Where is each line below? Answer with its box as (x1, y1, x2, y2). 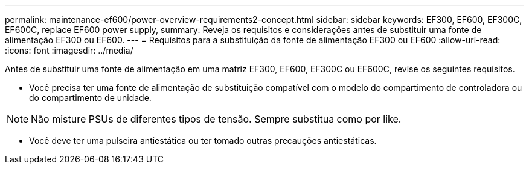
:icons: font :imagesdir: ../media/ (5, 45, 133, 55)
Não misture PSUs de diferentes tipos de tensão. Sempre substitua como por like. (31, 113, 402, 125)
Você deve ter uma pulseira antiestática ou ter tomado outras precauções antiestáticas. (29, 135, 377, 146)
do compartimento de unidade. (29, 93, 152, 103)
